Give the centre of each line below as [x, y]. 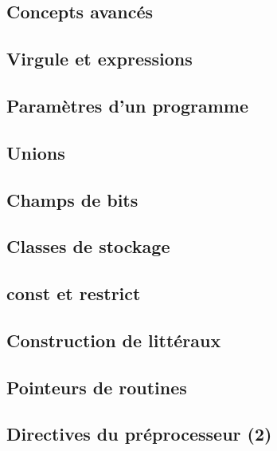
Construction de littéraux [114, 340]
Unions [36, 152]
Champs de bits [72, 199]
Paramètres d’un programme [127, 105]
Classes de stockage [88, 246]
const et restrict [74, 293]
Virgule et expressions [99, 59]
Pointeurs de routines [97, 387]
